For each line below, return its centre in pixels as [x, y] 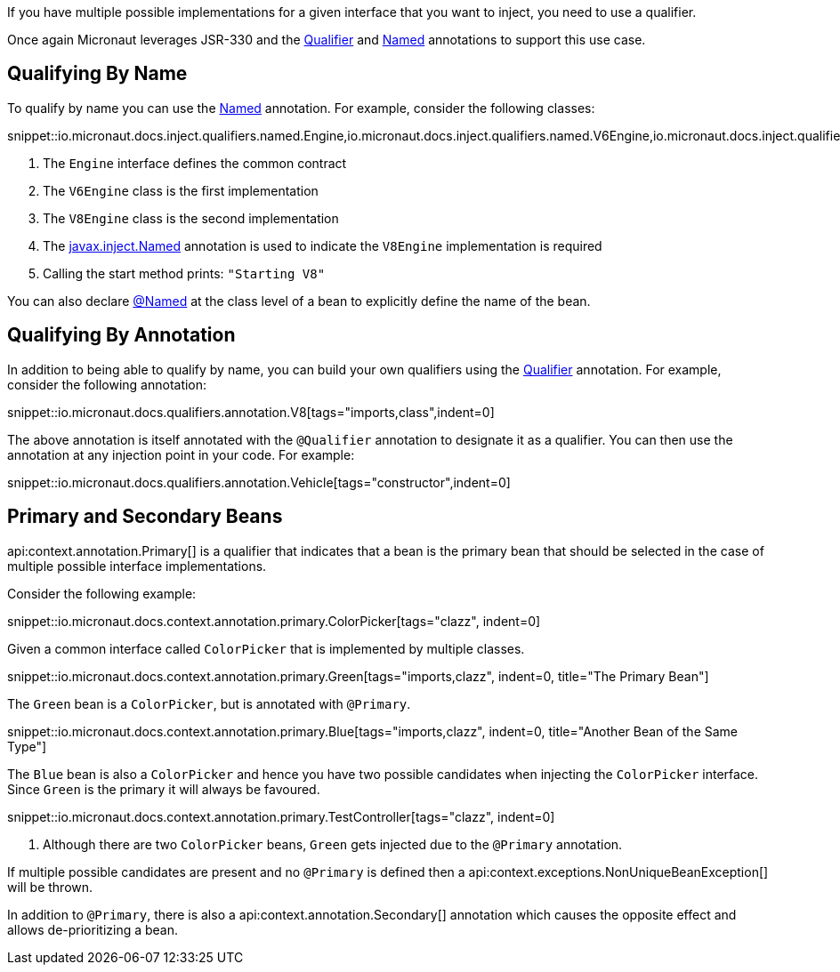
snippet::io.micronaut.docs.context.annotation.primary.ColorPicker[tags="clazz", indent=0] [274, 621]
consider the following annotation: [107, 384]
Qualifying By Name [97, 74]
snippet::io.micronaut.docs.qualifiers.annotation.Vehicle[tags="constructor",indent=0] [259, 482]
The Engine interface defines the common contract [195, 163]
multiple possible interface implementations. [137, 566]
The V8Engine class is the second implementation [191, 218]
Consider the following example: [102, 593]
